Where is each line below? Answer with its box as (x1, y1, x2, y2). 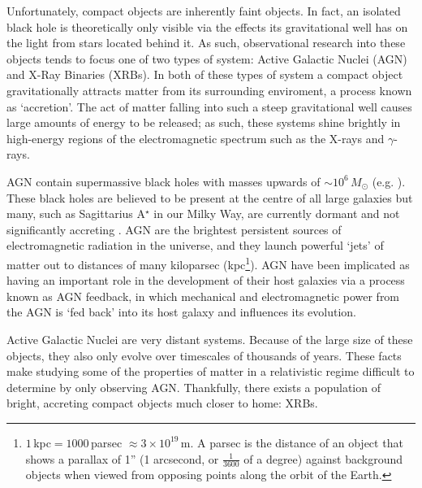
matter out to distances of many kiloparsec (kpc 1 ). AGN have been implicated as (6, 253, 410, 272)
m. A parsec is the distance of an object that (180, 434, 403, 451)
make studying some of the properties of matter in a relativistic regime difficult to (6, 363, 415, 380)
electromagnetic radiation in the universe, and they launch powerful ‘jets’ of (6, 237, 384, 254)
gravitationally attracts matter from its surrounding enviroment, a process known (6, 81, 412, 98)
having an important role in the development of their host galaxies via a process (6, 272, 405, 289)
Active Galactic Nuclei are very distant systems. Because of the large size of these (6, 330, 413, 347)
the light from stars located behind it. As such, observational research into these (6, 34, 406, 51)
